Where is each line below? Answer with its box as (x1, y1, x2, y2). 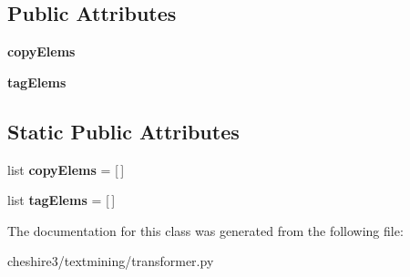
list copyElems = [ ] (7, 159, 125, 179)
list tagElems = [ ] (7, 190, 116, 210)
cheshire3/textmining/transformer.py (7, 251, 214, 271)
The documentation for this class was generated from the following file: (7, 221, 404, 240)
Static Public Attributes (7, 117, 240, 145)
